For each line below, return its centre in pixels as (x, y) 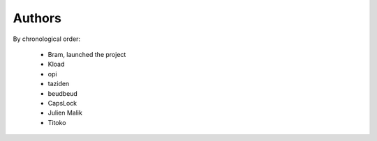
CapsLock (62, 103)
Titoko (57, 122)
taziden (59, 84)
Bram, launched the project (87, 54)
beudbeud (63, 93)
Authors (37, 18)
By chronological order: (46, 39)
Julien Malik (65, 113)
